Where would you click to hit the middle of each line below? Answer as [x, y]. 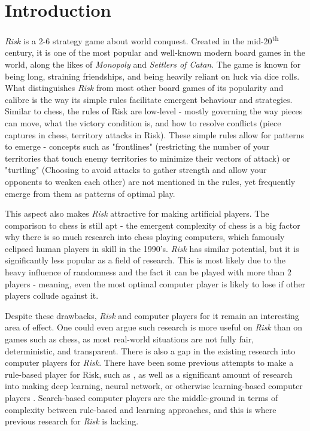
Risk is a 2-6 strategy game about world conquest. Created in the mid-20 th [142, 40]
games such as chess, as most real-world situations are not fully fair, [130, 339]
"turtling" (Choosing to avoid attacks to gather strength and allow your [136, 170]
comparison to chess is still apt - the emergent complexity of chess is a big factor [153, 225]
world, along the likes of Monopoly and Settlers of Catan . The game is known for [153, 64]
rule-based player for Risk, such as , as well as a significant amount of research [149, 374]
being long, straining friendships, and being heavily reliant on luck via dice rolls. [152, 76]
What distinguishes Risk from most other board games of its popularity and [144, 88]
